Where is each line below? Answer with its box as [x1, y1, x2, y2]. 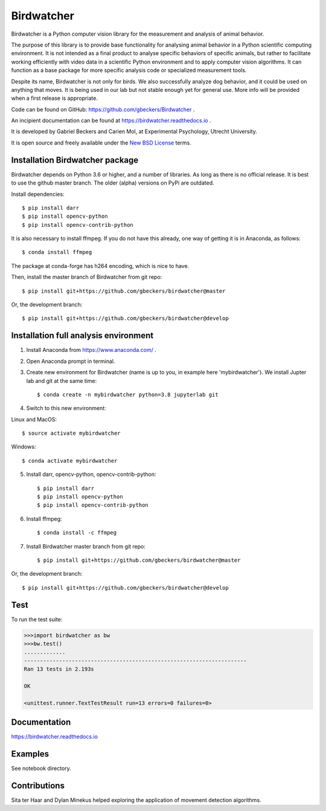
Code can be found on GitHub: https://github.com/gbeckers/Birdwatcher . [11, 106, 195, 113]
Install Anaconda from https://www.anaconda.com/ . [26, 347, 157, 354]
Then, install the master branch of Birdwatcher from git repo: [11, 273, 162, 281]
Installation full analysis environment [11, 330, 154, 341]
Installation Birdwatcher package [11, 155, 139, 165]
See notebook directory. [11, 765, 72, 772]
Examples [11, 749, 50, 759]
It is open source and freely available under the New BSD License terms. [11, 139, 191, 146]
